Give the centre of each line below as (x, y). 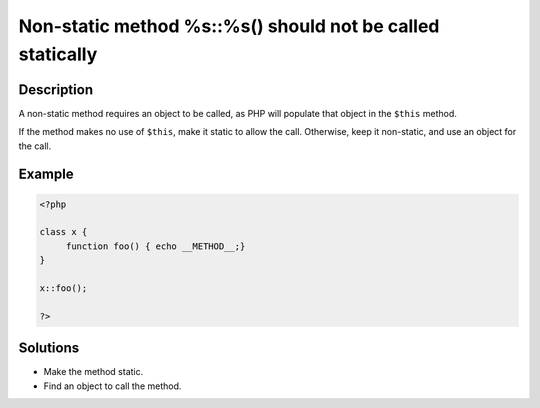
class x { (63, 232)
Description (56, 89)
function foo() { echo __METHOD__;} (155, 246)
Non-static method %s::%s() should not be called (229, 26)
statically (58, 54)
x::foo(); (63, 288)
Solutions (49, 348)
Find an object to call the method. (112, 386)
